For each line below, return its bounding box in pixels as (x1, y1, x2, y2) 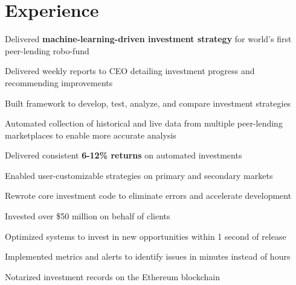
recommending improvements (5, 76, 113, 89)
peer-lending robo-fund (5, 44, 89, 57)
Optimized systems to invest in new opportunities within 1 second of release (5, 230, 286, 242)
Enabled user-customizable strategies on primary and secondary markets (5, 169, 273, 181)
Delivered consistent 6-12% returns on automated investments (5, 149, 242, 161)
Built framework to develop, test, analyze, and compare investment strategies (5, 96, 291, 109)
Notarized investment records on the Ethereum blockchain (5, 270, 220, 283)
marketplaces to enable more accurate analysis (5, 128, 176, 141)
